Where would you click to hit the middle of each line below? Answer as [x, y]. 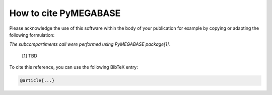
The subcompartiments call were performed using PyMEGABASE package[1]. [90, 44]
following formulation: [32, 35]
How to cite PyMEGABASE [65, 13]
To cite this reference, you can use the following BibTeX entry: [74, 67]
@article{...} [37, 81]
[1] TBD [30, 56]
